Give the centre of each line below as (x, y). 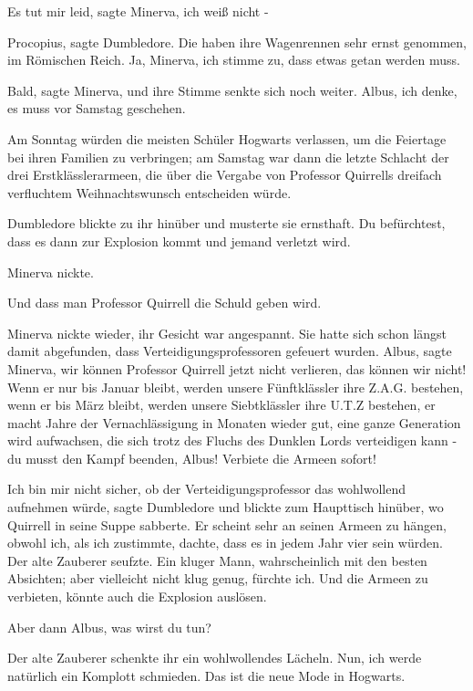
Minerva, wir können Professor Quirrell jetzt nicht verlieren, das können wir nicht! (237, 368)
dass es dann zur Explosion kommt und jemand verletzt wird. (179, 241)
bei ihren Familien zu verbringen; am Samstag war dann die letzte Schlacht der (228, 157)
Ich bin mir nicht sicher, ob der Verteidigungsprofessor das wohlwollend (206, 489)
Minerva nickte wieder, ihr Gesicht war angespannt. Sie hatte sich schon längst (227, 333)
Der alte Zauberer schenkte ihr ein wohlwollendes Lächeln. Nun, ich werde (215, 658)
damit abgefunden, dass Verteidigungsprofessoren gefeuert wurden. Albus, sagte (230, 351)
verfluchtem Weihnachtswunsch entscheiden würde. (149, 192)
